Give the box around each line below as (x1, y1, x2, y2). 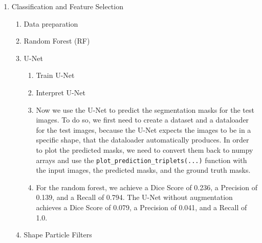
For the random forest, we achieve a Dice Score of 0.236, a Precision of (36, 181, 257, 192)
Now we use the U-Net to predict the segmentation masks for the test (36, 104, 254, 115)
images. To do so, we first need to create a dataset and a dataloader (36, 114, 249, 125)
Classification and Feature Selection (11, 1, 123, 11)
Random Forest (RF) (24, 35, 90, 46)
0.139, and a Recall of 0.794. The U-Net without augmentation (36, 192, 233, 202)
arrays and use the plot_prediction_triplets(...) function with (36, 154, 247, 165)
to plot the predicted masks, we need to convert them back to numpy (36, 144, 253, 155)
